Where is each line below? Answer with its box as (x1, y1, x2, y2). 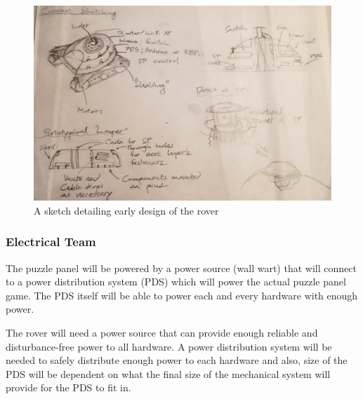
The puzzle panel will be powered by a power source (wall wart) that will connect (6, 260, 357, 275)
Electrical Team (6, 233, 96, 250)
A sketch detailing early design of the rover (34, 203, 219, 217)
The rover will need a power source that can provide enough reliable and (6, 325, 318, 340)
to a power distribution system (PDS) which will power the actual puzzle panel (6, 274, 346, 289)
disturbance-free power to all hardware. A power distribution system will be (6, 339, 332, 353)
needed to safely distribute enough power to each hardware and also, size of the (6, 353, 348, 367)
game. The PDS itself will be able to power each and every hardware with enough (6, 288, 358, 302)
